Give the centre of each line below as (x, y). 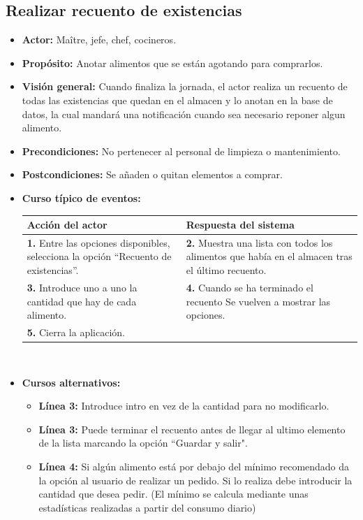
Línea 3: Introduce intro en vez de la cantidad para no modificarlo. (184, 406)
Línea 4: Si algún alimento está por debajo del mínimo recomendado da (194, 467)
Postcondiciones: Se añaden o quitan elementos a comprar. (152, 174)
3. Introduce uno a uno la (82, 287)
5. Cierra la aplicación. (76, 332)
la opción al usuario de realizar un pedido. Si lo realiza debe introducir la (195, 480)
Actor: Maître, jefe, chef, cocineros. (99, 39)
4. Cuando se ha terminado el (250, 287)
